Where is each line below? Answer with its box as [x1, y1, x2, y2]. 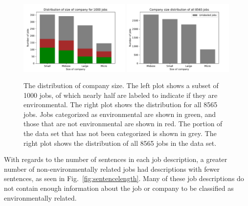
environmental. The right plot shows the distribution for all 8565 [23, 99, 218, 110]
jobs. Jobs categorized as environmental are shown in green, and [23, 109, 216, 119]
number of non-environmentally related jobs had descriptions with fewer [4, 163, 220, 174]
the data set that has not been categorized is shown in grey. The [23, 128, 217, 138]
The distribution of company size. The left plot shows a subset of [23, 80, 219, 91]
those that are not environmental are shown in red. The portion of [23, 118, 223, 129]
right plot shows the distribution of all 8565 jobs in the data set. [23, 137, 217, 148]
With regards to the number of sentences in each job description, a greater [4, 154, 227, 164]
